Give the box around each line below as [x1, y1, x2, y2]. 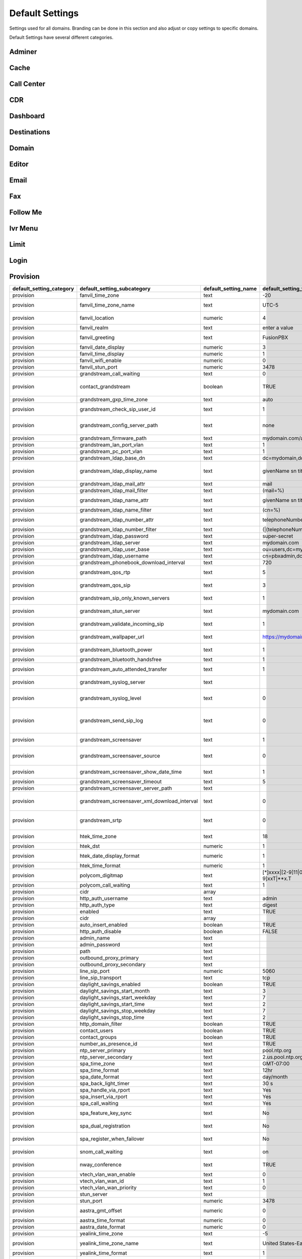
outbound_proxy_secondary [80, 961, 146, 968]
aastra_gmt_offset [80, 1207, 122, 1214]
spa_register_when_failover [80, 1136, 144, 1143]
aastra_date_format [80, 1224, 125, 1231]
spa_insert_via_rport [80, 1093, 128, 1100]
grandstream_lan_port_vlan [80, 441, 143, 448]
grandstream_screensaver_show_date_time [80, 768, 182, 776]
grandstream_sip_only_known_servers [80, 595, 170, 602]
